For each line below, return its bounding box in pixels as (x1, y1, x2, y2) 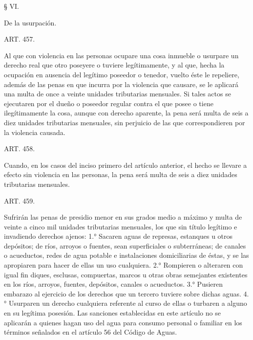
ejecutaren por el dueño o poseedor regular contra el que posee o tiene (4, 98, 213, 108)
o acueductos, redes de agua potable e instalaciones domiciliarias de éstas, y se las (4, 250, 249, 260)
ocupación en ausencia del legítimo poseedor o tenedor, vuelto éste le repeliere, (4, 69, 239, 79)
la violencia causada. (4, 127, 65, 137)
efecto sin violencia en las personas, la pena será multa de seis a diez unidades (4, 169, 237, 180)
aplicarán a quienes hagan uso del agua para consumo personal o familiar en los (4, 317, 242, 327)
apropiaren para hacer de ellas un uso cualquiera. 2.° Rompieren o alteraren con (4, 260, 243, 270)
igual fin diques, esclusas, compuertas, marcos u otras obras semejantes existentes (4, 269, 248, 279)
